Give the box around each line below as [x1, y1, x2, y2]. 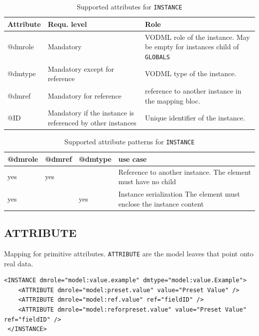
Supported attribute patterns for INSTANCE [64, 136, 195, 147]
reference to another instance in [145, 86, 242, 96]
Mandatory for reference [47, 90, 122, 101]
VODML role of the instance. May [145, 31, 250, 42]
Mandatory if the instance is [47, 108, 134, 118]
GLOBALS [145, 53, 170, 61]
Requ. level [47, 18, 87, 29]
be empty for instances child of [145, 41, 239, 52]
